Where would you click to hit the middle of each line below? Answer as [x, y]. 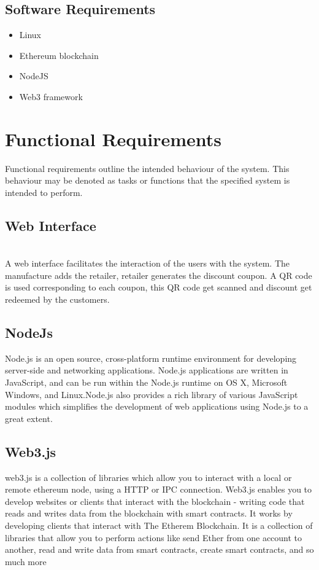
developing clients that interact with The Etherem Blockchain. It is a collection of [159, 525]
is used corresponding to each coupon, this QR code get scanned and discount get [159, 287]
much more [26, 561]
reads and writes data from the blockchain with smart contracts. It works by [149, 513]
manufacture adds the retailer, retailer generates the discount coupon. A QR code [159, 275]
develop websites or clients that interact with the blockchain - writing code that [155, 501]
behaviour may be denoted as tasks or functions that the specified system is [148, 180]
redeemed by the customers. [57, 299]
